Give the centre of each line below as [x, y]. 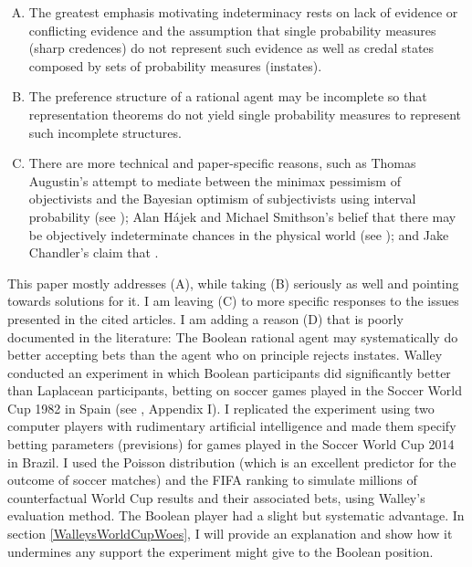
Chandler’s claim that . [94, 252]
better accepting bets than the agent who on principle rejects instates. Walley [225, 355]
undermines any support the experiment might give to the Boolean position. [220, 551]
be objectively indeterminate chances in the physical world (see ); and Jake [239, 234]
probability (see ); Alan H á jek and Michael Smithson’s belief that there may [242, 216]
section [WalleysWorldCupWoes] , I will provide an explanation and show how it [230, 534]
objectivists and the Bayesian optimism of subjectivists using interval [222, 199]
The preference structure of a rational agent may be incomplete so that [228, 96]
